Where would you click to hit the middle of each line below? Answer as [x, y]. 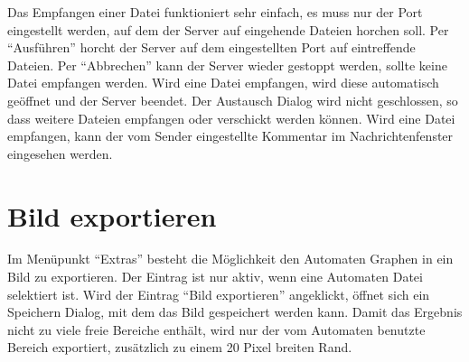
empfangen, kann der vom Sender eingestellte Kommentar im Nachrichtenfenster [230, 136]
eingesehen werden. [60, 153]
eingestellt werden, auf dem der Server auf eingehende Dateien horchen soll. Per [228, 29]
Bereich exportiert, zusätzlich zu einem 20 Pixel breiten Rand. [180, 347]
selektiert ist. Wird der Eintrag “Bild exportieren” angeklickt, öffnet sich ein [219, 294]
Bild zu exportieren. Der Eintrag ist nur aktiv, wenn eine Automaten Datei [215, 277]
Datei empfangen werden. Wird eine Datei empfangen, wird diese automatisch [223, 83]
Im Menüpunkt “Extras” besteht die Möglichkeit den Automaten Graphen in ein [230, 259]
